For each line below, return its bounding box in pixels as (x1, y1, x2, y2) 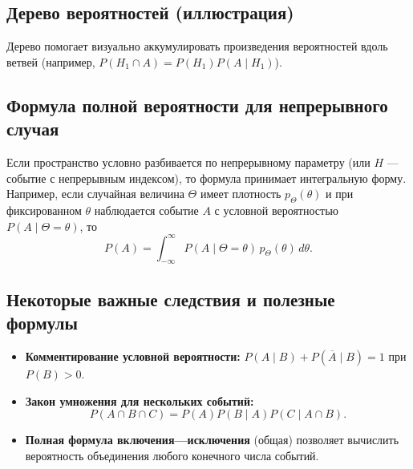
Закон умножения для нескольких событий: (25, 392, 254, 409)
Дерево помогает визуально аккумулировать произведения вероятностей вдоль (6, 38, 388, 55)
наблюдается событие (94, 201, 199, 218)
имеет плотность (200, 185, 281, 202)
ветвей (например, (6, 53, 95, 70)
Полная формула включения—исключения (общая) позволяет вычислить (25, 431, 399, 448)
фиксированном (6, 201, 82, 218)
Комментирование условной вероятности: (25, 348, 241, 365)
